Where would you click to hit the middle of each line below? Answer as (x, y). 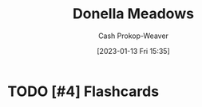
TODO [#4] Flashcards (83, 91)
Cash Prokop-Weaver (133, 36)
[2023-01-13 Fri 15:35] (133, 51)
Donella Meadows (133, 14)
